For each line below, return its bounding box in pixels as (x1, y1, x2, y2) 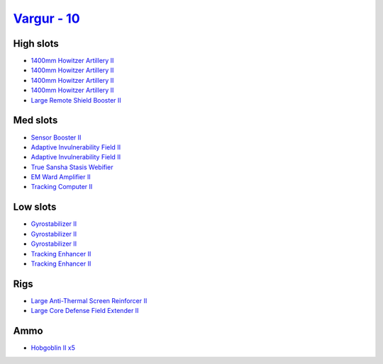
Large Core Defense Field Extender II (30, 307, 139, 315)
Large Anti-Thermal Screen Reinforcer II (30, 296, 148, 305)
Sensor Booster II (30, 133, 82, 142)
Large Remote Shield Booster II (30, 96, 122, 104)
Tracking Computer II (30, 183, 93, 191)
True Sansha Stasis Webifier (30, 163, 113, 171)
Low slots (13, 201, 57, 213)
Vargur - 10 (13, 11, 81, 26)
